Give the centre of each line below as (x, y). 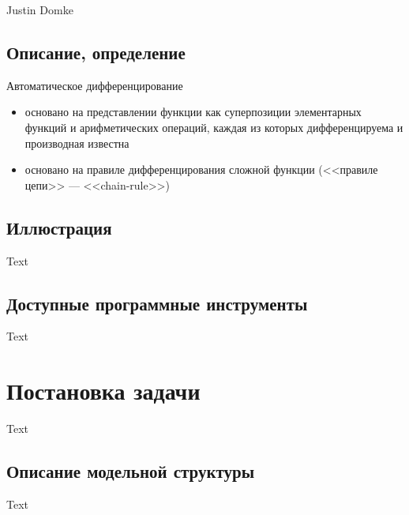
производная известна (77, 143)
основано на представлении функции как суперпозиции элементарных (193, 112)
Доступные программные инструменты (157, 303)
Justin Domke (40, 9)
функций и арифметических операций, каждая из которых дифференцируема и (214, 127)
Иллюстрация (59, 227)
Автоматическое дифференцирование (95, 85)
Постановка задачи (103, 391)
